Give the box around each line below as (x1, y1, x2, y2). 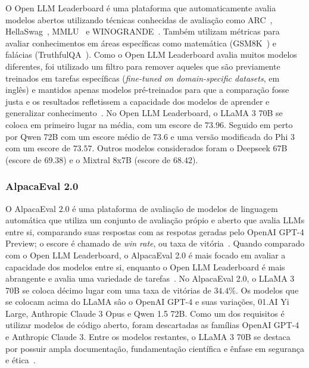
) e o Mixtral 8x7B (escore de (63, 153, 171, 166)
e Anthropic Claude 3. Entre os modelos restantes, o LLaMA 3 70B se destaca (5, 330, 291, 343)
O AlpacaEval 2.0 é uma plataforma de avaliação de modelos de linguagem (5, 202, 278, 214)
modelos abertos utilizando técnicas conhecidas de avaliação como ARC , (5, 13, 273, 26)
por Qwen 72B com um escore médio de (5, 130, 151, 142)
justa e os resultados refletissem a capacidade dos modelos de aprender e (5, 95, 270, 107)
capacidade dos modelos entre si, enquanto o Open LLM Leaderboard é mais (5, 260, 285, 273)
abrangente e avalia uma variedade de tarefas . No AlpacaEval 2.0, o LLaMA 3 (5, 272, 295, 285)
